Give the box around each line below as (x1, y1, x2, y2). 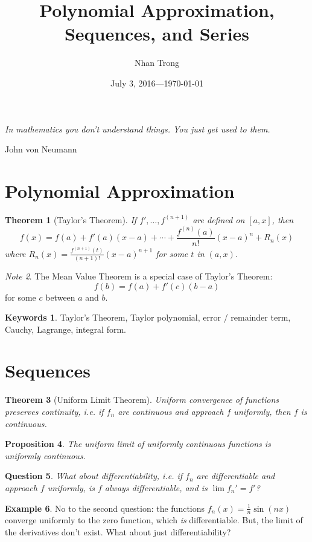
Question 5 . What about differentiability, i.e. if (5, 469, 183, 482)
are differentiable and (196, 469, 275, 482)
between (45, 290, 75, 303)
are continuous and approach (118, 405, 224, 417)
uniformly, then (234, 405, 291, 417)
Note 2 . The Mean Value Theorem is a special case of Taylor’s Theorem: (5, 269, 273, 282)
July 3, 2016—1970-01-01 (110, 76, 203, 89)
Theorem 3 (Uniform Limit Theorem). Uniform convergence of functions (5, 393, 279, 406)
